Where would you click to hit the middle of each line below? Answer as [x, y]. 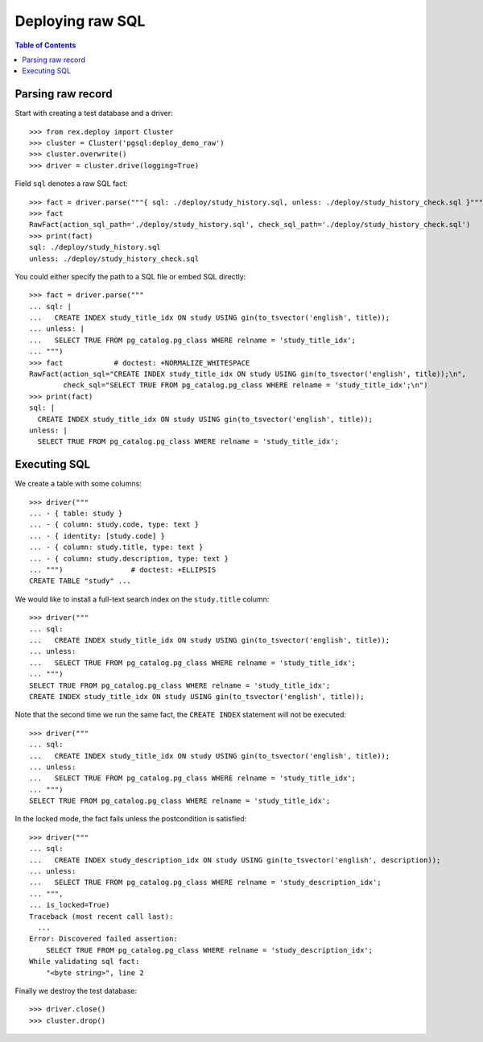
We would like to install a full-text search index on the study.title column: [142, 599]
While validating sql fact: [85, 961]
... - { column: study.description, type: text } [129, 558]
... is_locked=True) [70, 905]
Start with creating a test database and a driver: [94, 114]
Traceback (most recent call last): [101, 916]
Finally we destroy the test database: [76, 990]
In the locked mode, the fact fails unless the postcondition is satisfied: [131, 819]
